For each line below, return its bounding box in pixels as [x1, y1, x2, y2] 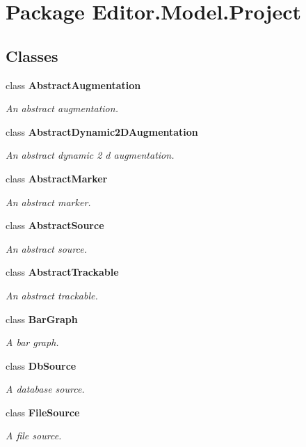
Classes [6, 45, 58, 66]
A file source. [6, 428, 62, 443]
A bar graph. [6, 335, 59, 350]
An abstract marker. [6, 194, 91, 209]
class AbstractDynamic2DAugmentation [6, 124, 198, 139]
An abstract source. [6, 241, 88, 256]
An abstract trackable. [6, 288, 98, 302]
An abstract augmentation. [6, 101, 118, 116]
